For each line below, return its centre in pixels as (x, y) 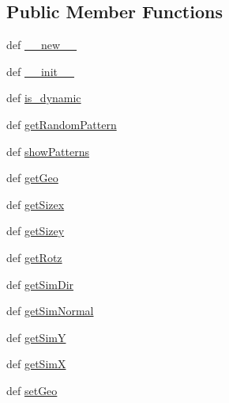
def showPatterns (48, 151)
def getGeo (32, 178)
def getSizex (36, 204)
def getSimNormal (50, 311)
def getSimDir (40, 284)
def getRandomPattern (62, 124)
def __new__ (42, 45)
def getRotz (34, 257)
